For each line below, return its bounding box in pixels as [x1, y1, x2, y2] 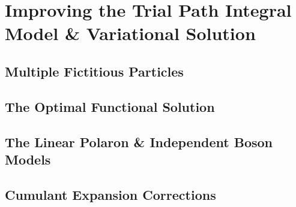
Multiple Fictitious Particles [5, 62, 184, 80]
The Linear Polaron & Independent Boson [5, 132, 273, 151]
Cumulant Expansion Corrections [5, 185, 216, 203]
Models [5, 150, 51, 168]
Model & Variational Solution [5, 21, 256, 45]
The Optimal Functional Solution [5, 97, 215, 115]
